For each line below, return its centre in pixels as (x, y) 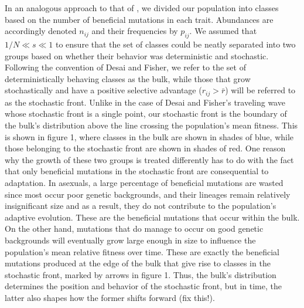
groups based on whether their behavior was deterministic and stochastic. (137, 55)
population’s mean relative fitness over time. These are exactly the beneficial (142, 251)
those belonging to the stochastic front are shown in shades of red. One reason (145, 148)
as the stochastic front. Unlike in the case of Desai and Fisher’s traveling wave (145, 102)
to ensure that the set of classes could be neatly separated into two (175, 44)
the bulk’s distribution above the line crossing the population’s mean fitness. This (151, 125)
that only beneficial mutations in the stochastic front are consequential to (137, 171)
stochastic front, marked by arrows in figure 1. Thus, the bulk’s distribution (141, 274)
